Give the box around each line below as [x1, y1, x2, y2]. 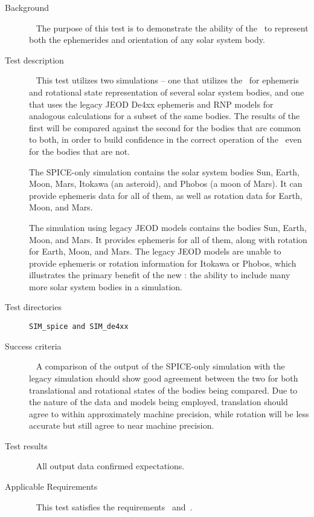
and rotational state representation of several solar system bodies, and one [29, 85, 304, 98]
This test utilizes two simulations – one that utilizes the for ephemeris [36, 74, 300, 86]
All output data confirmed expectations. [36, 460, 185, 472]
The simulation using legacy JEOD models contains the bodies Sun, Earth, [29, 221, 307, 233]
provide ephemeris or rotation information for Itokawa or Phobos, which [29, 256, 296, 269]
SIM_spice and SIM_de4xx [29, 322, 129, 331]
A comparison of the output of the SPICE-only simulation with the [36, 360, 285, 372]
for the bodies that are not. [29, 145, 130, 157]
